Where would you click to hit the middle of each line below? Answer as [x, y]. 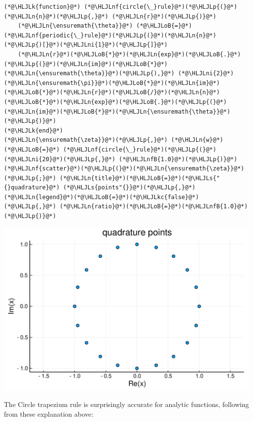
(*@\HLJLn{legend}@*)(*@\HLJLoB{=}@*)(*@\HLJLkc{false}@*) [101, 197]
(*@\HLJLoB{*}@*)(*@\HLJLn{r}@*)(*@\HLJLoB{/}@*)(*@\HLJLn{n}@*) [112, 93]
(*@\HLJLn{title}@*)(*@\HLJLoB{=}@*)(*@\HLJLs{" [140, 178]
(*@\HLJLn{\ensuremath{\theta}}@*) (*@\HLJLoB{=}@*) [105, 26]
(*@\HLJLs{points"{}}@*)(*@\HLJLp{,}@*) [129, 188]
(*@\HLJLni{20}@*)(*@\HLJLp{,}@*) [60, 159]
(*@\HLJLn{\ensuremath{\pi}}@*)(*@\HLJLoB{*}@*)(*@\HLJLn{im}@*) [112, 83]
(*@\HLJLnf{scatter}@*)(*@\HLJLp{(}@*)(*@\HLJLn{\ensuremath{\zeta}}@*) [124, 169]
